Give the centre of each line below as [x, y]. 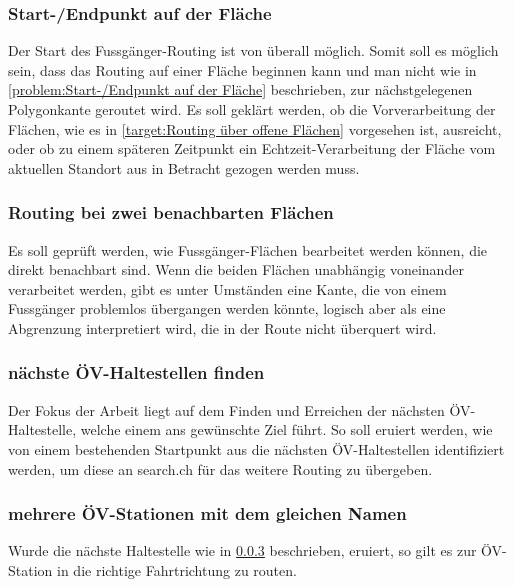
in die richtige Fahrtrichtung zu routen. [177, 569]
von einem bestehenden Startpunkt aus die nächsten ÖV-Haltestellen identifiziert [256, 448]
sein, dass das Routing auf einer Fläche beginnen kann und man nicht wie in [242, 69]
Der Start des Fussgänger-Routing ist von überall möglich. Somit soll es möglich [253, 50]
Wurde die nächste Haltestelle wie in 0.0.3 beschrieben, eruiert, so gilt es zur [242, 550]
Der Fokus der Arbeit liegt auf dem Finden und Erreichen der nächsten [226, 409]
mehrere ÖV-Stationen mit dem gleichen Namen [207, 513]
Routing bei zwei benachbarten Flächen [171, 212]
